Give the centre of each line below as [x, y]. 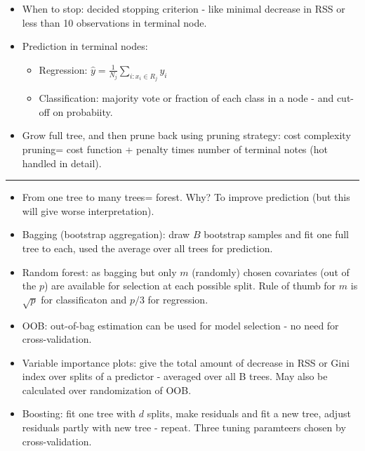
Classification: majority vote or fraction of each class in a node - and [186, 98]
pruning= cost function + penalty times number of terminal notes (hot [175, 149]
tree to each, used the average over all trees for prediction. [147, 248]
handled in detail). [62, 163]
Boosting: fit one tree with [79, 413]
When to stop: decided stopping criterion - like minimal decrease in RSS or [184, 8]
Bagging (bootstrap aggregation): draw [106, 234]
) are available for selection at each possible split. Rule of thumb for [190, 286]
